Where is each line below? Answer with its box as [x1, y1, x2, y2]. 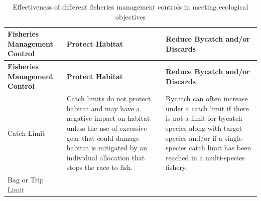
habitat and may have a [66, 103, 140, 113]
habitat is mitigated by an [66, 142, 148, 153]
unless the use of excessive [66, 123, 147, 133]
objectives [115, 11, 146, 22]
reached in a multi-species [166, 152, 245, 162]
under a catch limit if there [166, 103, 249, 113]
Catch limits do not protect [66, 93, 151, 104]
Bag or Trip [8, 174, 44, 185]
